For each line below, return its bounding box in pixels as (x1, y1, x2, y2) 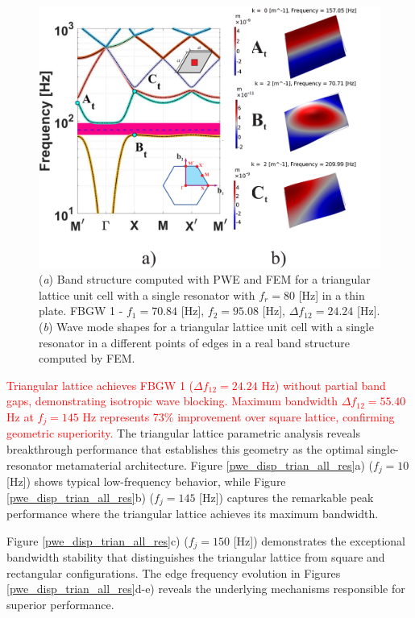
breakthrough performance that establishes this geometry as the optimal (6, 441, 364, 458)
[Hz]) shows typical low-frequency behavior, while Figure (6, 473, 286, 490)
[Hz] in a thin (298, 286, 365, 303)
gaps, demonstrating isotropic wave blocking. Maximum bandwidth (6, 392, 338, 409)
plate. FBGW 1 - (39, 302, 123, 319)
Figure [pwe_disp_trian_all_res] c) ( (6, 532, 189, 549)
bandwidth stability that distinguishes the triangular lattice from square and (6, 549, 385, 566)
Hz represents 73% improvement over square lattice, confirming (82, 408, 395, 425)
